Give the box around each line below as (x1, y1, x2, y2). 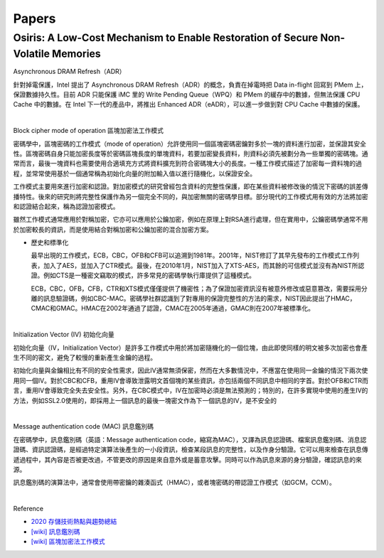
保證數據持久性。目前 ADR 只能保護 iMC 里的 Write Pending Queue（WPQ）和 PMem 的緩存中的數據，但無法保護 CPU (13, 90, 361, 99)
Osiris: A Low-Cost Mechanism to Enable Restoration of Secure (13, 31, 319, 44)
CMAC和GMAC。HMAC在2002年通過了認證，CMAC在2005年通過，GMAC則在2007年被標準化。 (31, 304, 315, 313)
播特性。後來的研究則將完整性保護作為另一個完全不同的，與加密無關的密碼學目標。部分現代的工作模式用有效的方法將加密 (13, 192, 368, 200)
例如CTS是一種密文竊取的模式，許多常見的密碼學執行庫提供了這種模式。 (43, 271, 256, 280)
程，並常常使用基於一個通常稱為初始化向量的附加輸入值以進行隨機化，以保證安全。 (13, 169, 256, 178)
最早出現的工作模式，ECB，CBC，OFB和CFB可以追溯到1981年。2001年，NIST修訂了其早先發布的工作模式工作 (31, 251, 353, 259)
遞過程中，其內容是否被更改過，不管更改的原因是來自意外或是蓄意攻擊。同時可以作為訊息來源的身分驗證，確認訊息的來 (13, 455, 362, 463)
